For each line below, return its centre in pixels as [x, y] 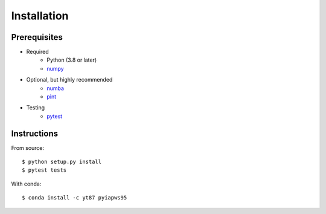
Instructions [35, 133]
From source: [28, 148]
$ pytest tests [44, 170]
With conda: [26, 184]
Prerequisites [37, 37]
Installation [40, 16]
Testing [36, 108]
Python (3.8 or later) [72, 60]
